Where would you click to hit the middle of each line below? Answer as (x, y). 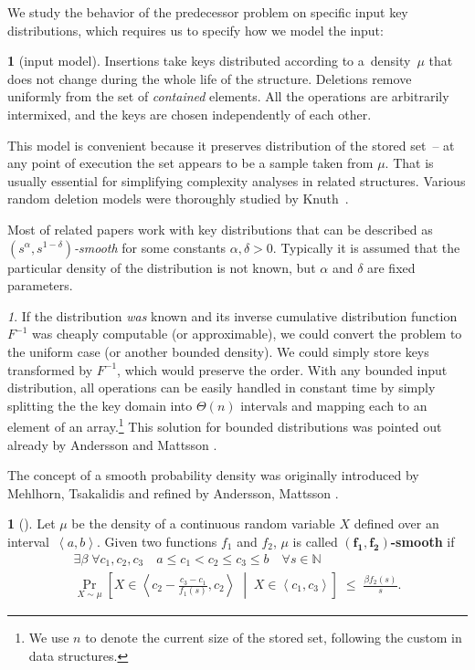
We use (49, 638)
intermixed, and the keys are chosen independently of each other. (190, 114)
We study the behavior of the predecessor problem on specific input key (208, 12)
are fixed (391, 267)
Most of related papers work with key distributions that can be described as (220, 229)
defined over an (396, 523)
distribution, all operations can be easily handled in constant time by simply (222, 387)
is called (315, 541)
